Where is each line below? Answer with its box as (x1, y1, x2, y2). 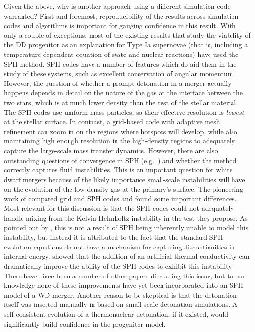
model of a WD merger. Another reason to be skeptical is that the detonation (4, 289, 237, 300)
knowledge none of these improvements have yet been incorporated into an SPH (4, 280, 243, 290)
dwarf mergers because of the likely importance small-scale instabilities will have (4, 174, 245, 184)
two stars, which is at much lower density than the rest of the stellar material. (4, 97, 238, 107)
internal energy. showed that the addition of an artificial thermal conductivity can (4, 251, 250, 261)
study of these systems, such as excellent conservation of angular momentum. (4, 68, 235, 79)
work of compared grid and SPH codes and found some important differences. (4, 193, 237, 203)
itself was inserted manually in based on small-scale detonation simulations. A (4, 299, 238, 309)
